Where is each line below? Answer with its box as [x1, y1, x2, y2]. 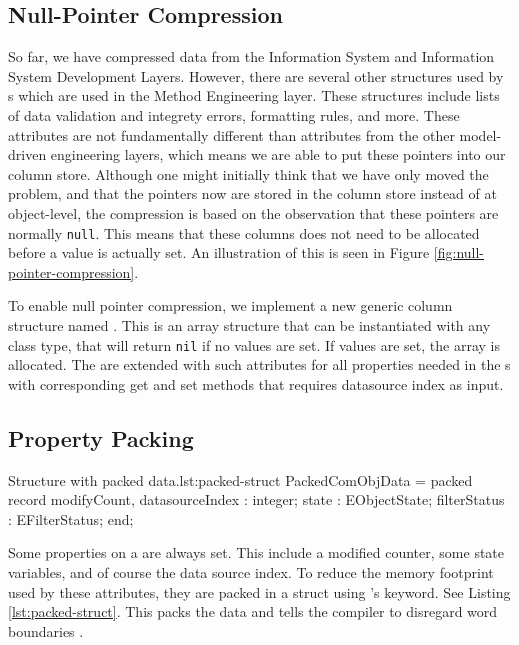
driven [8, 144, 47, 165]
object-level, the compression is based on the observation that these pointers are [8, 202, 499, 223]
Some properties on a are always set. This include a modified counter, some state [8, 542, 505, 563]
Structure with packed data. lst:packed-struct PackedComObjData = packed [8, 469, 473, 490]
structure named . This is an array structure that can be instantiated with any [8, 314, 491, 335]
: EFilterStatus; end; [8, 508, 134, 529]
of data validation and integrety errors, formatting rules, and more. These [8, 104, 460, 125]
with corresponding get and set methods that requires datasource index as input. [8, 373, 504, 394]
